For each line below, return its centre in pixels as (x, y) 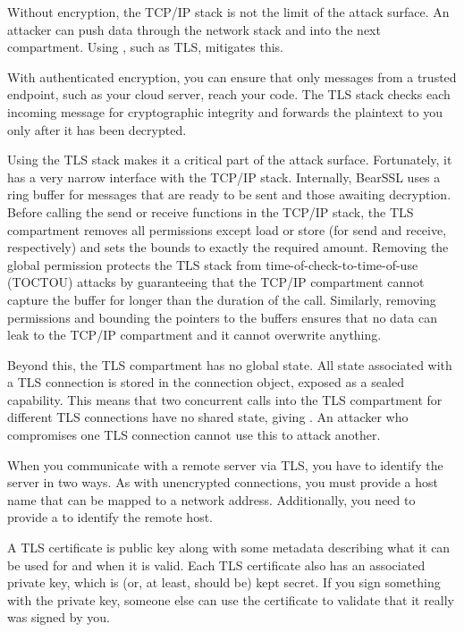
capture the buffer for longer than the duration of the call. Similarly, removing (222, 299)
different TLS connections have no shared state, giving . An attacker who (208, 417)
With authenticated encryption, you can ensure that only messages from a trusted (232, 76)
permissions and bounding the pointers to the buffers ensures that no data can (222, 317)
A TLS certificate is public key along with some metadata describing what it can (229, 548)
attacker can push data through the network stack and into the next (194, 29)
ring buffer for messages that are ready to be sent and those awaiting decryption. (229, 194)
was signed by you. (59, 617)
